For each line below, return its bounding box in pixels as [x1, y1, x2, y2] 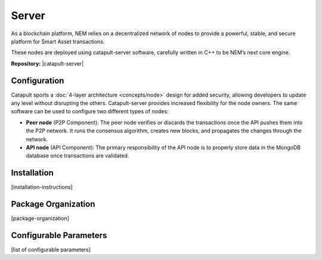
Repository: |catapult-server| [11, 60, 84, 67]
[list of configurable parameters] [11, 246, 91, 253]
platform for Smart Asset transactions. [11, 38, 105, 45]
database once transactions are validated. [26, 152, 129, 159]
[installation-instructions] [11, 184, 73, 191]
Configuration [11, 75, 64, 86]
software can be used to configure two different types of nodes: [11, 108, 169, 115]
